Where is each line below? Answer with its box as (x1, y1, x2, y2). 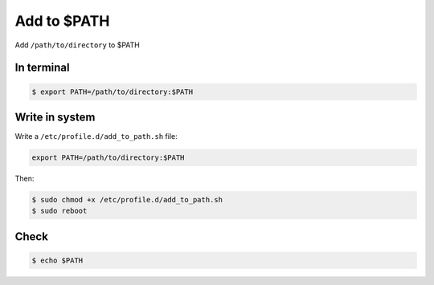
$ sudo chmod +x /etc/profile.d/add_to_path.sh (31, 195, 223, 204)
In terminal (14, 61, 70, 75)
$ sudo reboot (31, 206, 88, 216)
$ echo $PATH (31, 255, 84, 265)
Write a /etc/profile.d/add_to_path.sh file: (14, 132, 178, 141)
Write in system (14, 110, 96, 124)
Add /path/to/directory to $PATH (14, 40, 140, 50)
